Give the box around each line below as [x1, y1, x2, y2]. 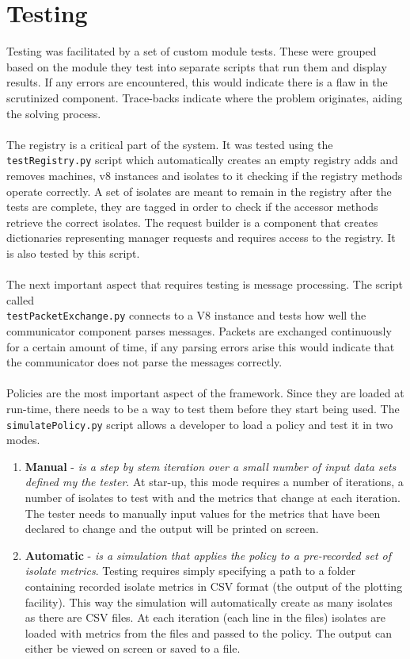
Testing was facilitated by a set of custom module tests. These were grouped [6, 43, 377, 59]
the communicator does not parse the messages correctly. [6, 354, 283, 370]
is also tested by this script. [6, 244, 140, 261]
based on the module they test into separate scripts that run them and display [6, 58, 387, 75]
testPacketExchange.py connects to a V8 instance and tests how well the [6, 307, 366, 324]
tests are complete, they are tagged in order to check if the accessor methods [6, 198, 378, 215]
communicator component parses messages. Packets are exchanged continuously [6, 322, 392, 339]
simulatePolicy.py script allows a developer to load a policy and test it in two [6, 416, 393, 432]
